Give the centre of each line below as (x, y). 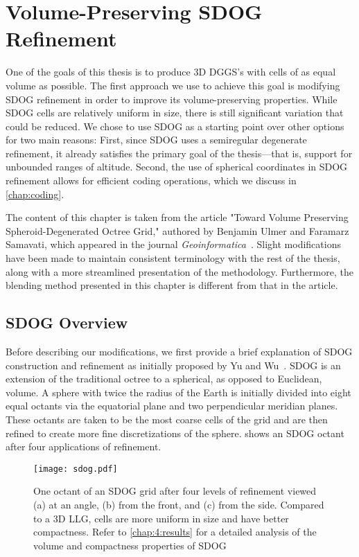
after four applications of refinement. (84, 447)
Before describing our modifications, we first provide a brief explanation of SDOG (179, 352)
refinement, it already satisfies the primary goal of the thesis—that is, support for (179, 153)
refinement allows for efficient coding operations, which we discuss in (151, 180)
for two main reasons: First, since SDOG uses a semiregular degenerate (156, 140)
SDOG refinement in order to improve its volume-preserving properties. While (172, 99)
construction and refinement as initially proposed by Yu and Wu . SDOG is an (173, 365)
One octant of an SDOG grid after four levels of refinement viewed (175, 491)
